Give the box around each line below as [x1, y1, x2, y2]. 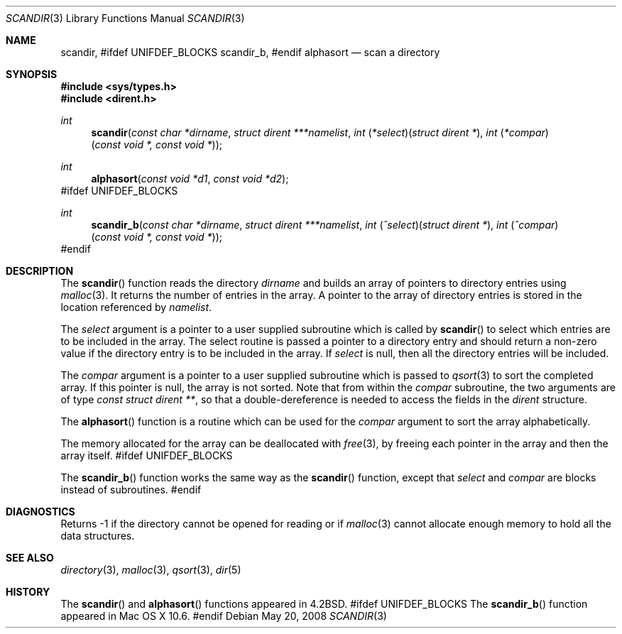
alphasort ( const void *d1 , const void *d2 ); [91, 173, 289, 185]
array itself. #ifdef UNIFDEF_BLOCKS [60, 449, 233, 461]
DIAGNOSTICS [6, 505, 75, 518]
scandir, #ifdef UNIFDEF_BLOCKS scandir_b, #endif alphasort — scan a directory [60, 46, 440, 58]
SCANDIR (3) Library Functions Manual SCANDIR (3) [6, 12, 245, 24]
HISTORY [6, 586, 50, 598]
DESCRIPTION [6, 265, 74, 277]
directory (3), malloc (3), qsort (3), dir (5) [60, 564, 241, 576]
